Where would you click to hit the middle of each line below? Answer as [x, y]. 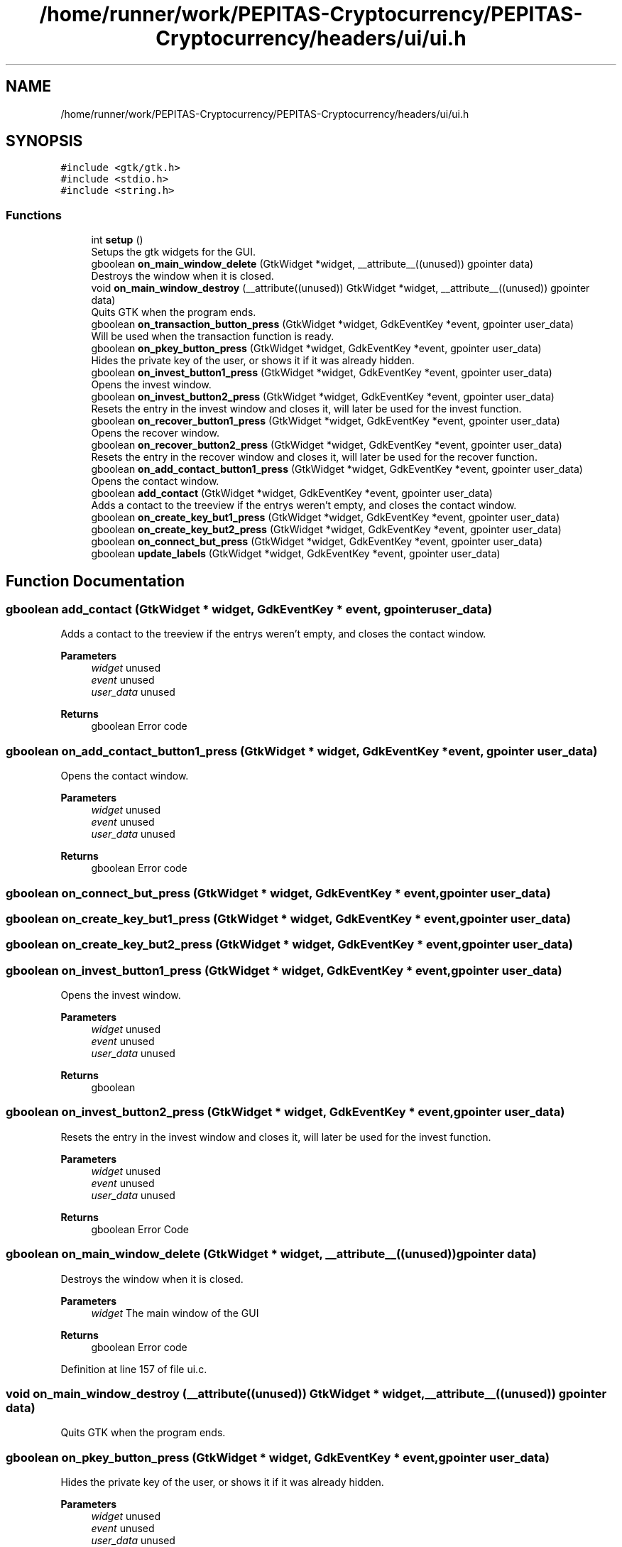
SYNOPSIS [44, 141]
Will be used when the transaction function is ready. [213, 337]
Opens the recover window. [155, 433]
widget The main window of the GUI [175, 1313]
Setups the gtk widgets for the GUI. [173, 252]
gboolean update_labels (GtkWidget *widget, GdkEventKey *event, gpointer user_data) [296, 554]
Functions [34, 215]
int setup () [117, 240]
